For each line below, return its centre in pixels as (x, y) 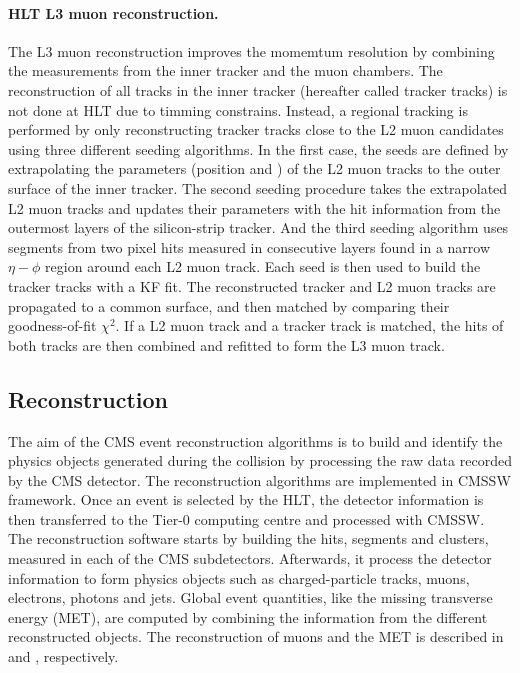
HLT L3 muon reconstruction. (113, 12)
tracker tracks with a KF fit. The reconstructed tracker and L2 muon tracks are (252, 285)
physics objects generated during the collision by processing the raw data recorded (260, 460)
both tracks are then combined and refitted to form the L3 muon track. (226, 344)
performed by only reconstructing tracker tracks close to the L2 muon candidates (256, 129)
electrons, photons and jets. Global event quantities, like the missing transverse (250, 597)
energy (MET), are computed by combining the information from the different (248, 616)
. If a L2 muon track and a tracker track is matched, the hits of (309, 325)
